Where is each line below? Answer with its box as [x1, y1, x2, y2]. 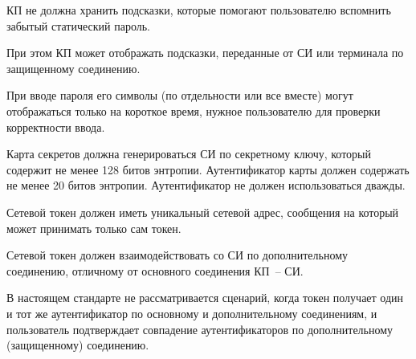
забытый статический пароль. [6, 17, 150, 34]
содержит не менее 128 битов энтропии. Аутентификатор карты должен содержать [6, 161, 410, 177]
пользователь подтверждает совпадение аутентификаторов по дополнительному [6, 320, 394, 337]
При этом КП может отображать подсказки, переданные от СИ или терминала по [6, 44, 404, 61]
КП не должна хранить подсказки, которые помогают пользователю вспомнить [6, 2, 391, 18]
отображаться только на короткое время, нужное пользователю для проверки [6, 102, 381, 119]
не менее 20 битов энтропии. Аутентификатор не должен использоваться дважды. [6, 177, 406, 194]
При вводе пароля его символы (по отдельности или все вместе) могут [6, 87, 353, 104]
